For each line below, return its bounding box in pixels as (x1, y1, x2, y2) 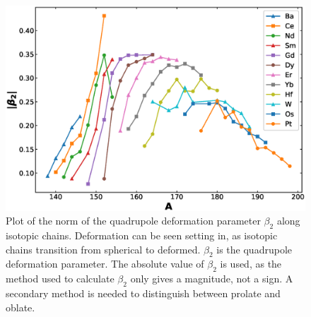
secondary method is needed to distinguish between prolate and (6, 286, 281, 301)
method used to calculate (6, 271, 115, 286)
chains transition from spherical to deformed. (6, 241, 201, 256)
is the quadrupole (216, 241, 292, 256)
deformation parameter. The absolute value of (6, 256, 204, 271)
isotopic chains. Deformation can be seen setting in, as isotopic (6, 228, 278, 243)
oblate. (6, 299, 35, 314)
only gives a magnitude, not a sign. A (130, 271, 293, 286)
